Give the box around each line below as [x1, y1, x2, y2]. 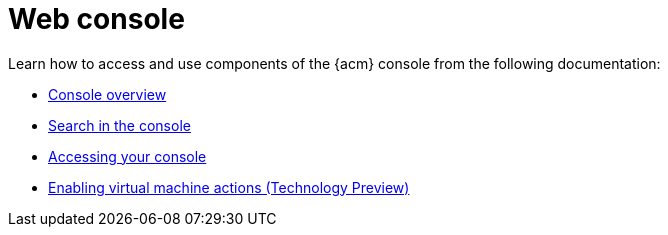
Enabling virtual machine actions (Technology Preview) [48, 178, 410, 196]
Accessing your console [48, 147, 207, 165]
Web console [8, 2, 185, 36]
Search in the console [48, 116, 191, 134]
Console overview [48, 85, 167, 103]
